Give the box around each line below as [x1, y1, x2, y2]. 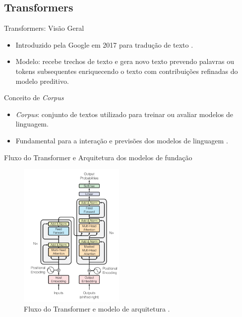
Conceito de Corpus [4, 92, 64, 103]
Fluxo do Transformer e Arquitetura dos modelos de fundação [4, 152, 192, 162]
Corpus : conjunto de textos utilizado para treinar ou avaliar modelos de [15, 109, 233, 119]
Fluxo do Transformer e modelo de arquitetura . [24, 304, 170, 314]
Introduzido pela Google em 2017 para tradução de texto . [15, 39, 193, 50]
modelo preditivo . [15, 75, 69, 86]
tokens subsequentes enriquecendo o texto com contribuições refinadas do [15, 65, 238, 76]
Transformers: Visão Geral [4, 23, 84, 33]
